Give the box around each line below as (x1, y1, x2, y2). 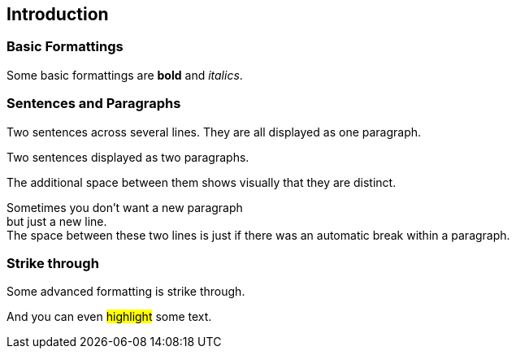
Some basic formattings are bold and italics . (7, 67, 243, 82)
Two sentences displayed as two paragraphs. (7, 149, 249, 164)
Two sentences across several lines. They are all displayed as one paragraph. (7, 124, 422, 139)
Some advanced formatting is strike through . (7, 284, 245, 299)
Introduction (7, 4, 109, 24)
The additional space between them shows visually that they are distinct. (7, 175, 397, 189)
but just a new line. (7, 214, 107, 228)
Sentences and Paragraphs (7, 95, 181, 112)
